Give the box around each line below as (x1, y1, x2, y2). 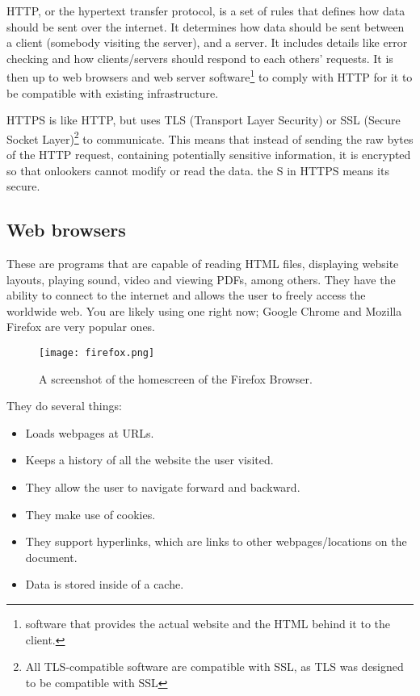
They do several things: (6, 397, 122, 414)
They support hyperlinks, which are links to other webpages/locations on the (25, 533, 407, 550)
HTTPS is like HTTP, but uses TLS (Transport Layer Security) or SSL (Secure (6, 111, 401, 128)
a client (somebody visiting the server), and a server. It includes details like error (6, 34, 408, 51)
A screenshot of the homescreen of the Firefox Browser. (39, 370, 313, 387)
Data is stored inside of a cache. (25, 576, 184, 593)
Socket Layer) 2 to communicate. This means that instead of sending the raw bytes (6, 128, 414, 147)
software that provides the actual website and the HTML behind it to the (25, 615, 391, 632)
